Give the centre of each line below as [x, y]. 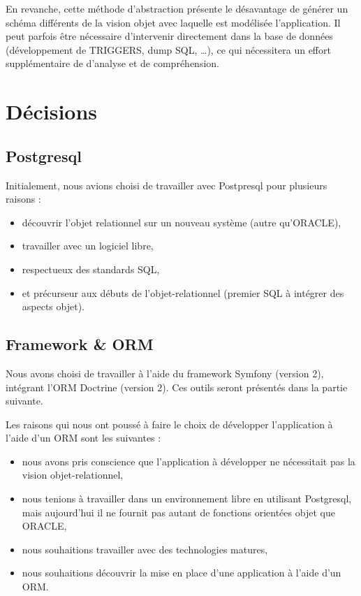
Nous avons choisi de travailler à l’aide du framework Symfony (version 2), [165, 373]
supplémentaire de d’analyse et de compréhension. [112, 63]
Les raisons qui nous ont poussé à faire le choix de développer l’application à [169, 424]
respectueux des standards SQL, [91, 269]
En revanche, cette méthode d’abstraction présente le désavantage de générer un [177, 8]
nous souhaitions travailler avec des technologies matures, [145, 549]
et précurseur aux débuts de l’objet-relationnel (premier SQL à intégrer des [183, 292]
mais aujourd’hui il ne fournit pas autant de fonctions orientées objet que [178, 512]
